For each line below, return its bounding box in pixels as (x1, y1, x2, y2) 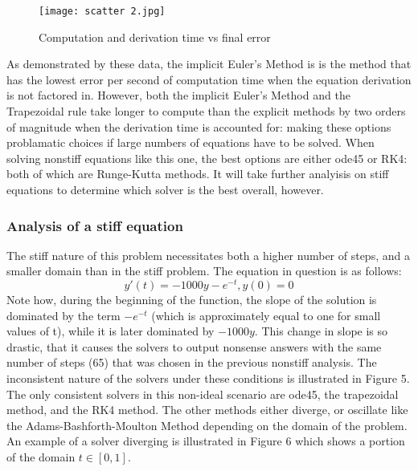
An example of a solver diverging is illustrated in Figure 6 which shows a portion (6, 432, 405, 449)
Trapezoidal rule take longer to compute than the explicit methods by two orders (6, 103, 406, 120)
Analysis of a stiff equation (6, 215, 183, 235)
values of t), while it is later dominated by (6, 323, 215, 339)
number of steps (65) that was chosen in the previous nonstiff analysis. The (6, 354, 377, 371)
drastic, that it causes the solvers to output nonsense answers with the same (6, 338, 382, 355)
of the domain (6, 449, 76, 465)
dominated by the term (6, 307, 121, 323)
